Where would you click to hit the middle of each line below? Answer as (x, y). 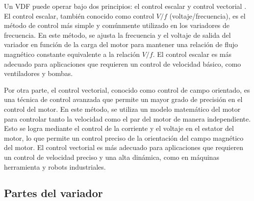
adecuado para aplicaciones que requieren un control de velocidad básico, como (123, 63)
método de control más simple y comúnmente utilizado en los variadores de (117, 25)
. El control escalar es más (192, 54)
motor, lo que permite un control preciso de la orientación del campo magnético (124, 138)
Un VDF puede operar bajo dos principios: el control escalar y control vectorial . (125, 6)
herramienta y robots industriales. (55, 166)
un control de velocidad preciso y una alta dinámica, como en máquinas (112, 157)
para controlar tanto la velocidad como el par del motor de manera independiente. (127, 118)
